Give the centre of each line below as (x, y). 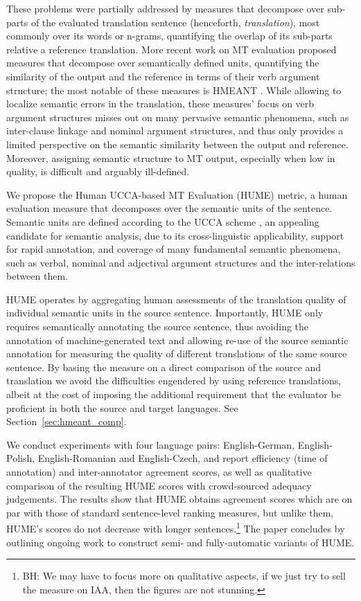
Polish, (21, 458)
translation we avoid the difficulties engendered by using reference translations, (174, 380)
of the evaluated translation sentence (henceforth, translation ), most (175, 22)
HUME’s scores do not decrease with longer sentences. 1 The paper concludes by (176, 528)
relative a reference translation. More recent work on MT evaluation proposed (171, 49)
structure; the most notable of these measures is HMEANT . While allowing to (174, 90)
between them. (37, 276)
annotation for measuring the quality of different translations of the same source (177, 353)
